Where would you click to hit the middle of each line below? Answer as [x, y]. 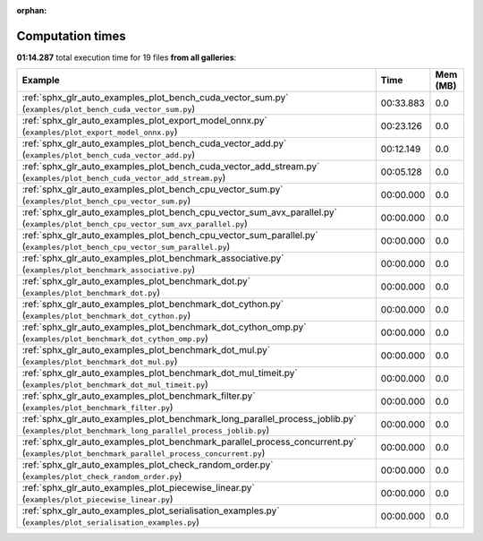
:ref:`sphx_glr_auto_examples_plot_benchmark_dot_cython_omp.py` [164, 327]
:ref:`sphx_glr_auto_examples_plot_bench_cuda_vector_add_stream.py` [171, 167]
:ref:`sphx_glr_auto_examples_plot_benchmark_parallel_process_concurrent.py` [189, 442]
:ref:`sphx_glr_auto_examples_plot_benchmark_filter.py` [139, 396]
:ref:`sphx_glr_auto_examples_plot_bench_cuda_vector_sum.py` [155, 98]
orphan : [32, 10]
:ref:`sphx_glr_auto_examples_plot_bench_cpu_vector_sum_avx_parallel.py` [179, 212]
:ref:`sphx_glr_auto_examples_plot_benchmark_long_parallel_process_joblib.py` [189, 419]
